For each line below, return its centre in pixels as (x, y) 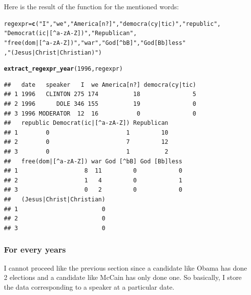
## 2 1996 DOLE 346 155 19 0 (100, 104)
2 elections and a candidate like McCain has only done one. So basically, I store (123, 277)
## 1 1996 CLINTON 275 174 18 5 (100, 94)
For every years (35, 249)
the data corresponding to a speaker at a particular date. (89, 286)
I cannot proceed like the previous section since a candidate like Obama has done (125, 267)
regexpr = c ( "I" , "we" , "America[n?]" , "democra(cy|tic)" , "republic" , (112, 24)
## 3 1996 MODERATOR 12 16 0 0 (100, 113)
